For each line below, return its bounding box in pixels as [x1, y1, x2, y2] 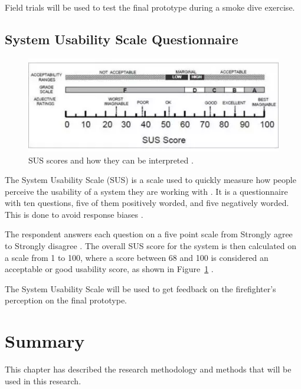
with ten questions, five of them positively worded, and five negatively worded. [5, 197, 289, 209]
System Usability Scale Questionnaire [5, 30, 238, 48]
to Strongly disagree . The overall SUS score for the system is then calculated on [5, 240, 297, 252]
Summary [5, 329, 85, 353]
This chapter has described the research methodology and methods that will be [5, 363, 292, 375]
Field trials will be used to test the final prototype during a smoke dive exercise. [5, 1, 295, 13]
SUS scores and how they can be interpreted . [28, 153, 194, 166]
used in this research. [5, 374, 81, 387]
